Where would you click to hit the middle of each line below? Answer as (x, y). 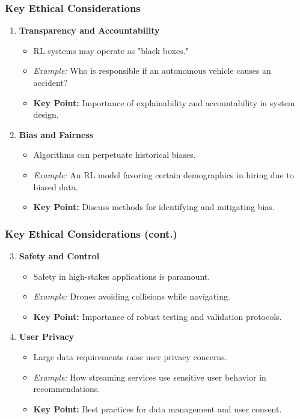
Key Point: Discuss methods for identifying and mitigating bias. (154, 207)
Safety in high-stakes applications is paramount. (122, 276)
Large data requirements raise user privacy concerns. (130, 356)
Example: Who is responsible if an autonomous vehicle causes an (152, 71)
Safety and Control (59, 255)
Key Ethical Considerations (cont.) (91, 233)
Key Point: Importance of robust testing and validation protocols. (158, 316)
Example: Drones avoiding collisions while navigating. (132, 296)
